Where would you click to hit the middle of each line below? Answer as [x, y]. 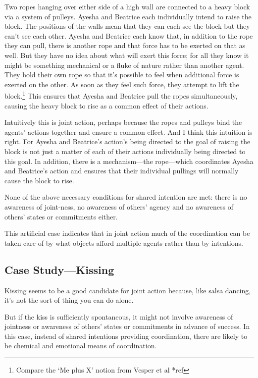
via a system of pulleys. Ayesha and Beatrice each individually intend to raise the [128, 16]
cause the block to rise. [39, 180]
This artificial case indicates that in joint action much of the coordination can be [127, 233]
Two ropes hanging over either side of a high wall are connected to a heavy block [127, 6]
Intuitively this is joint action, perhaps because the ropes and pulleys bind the [123, 122]
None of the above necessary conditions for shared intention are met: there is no [126, 197]
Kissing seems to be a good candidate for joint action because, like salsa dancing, [128, 290]
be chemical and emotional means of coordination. [81, 346]
